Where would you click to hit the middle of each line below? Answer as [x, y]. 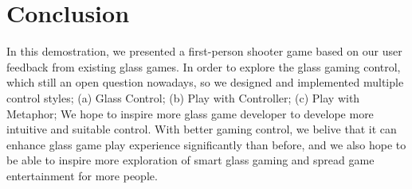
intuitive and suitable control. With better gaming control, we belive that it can [202, 129]
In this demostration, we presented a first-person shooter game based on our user [204, 51]
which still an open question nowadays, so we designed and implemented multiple [205, 82]
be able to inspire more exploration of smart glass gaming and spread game [190, 160]
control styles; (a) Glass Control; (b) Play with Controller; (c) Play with [183, 97]
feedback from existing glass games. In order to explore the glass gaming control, [204, 66]
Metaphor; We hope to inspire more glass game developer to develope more [190, 113]
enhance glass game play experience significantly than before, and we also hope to [206, 144]
